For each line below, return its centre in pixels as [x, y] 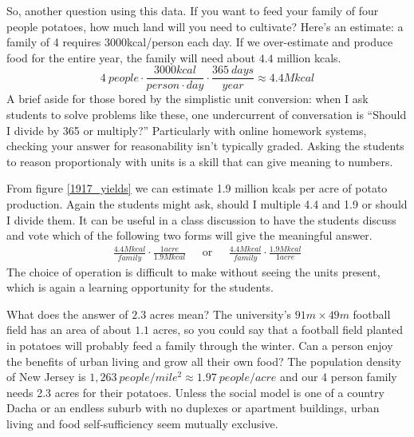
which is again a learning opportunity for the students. [140, 287]
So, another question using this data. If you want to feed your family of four [193, 10]
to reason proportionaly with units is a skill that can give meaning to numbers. [200, 161]
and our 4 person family [338, 377]
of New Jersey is [46, 377]
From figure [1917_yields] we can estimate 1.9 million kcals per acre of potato [197, 188]
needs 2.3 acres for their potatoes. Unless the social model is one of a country [195, 392]
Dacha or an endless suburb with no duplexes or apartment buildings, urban [193, 408]
